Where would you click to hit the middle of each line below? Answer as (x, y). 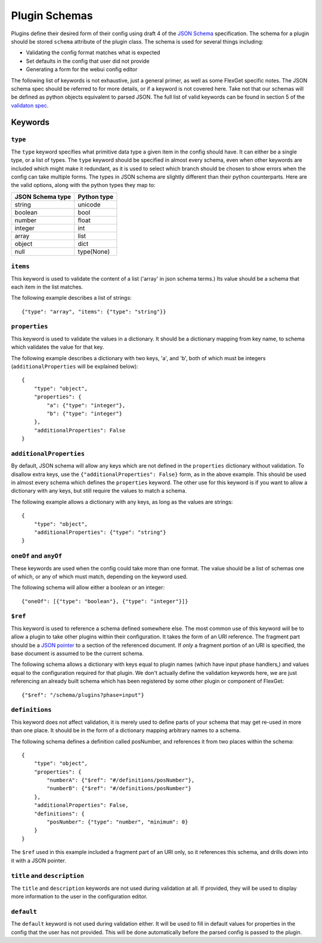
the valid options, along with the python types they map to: (83, 185)
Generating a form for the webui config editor (82, 69)
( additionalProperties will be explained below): (75, 367)
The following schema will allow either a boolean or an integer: (88, 588)
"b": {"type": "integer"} (84, 413)
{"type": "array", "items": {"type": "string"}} (94, 311)
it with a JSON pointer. (39, 861)
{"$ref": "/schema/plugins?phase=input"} (83, 695)
